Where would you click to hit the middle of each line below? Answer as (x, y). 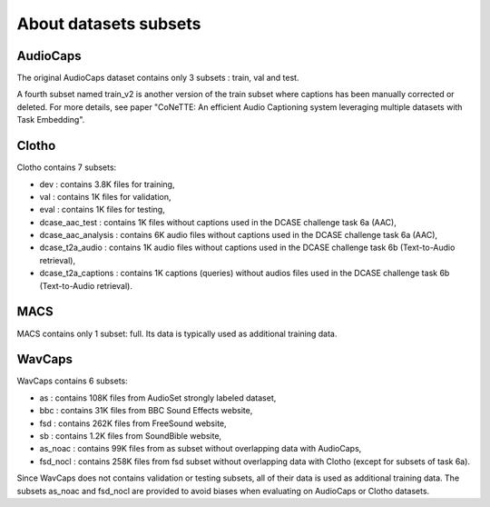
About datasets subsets (109, 24)
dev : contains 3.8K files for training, (107, 184)
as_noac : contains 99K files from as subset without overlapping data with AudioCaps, (201, 449)
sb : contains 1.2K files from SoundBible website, (131, 436)
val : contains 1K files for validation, (105, 196)
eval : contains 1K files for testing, (102, 210)
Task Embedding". (51, 120)
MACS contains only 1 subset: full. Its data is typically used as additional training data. (177, 333)
